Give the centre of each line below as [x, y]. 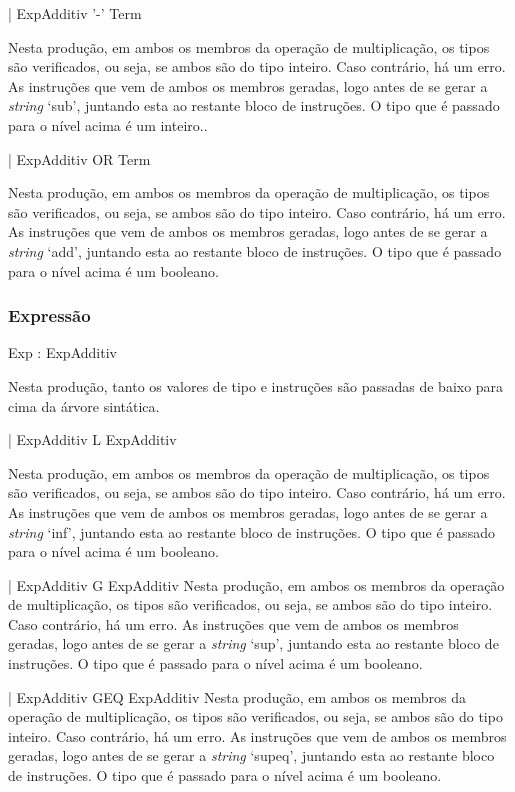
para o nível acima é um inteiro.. [108, 124]
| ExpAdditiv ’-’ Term [75, 13]
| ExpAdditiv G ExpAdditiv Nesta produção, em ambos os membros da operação [256, 584]
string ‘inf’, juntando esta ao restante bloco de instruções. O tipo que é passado [251, 531]
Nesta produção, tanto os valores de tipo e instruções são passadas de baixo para [256, 385]
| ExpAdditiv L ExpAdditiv [92, 439]
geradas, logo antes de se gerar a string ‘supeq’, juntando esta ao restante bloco [251, 755]
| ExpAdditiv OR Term [79, 158]
